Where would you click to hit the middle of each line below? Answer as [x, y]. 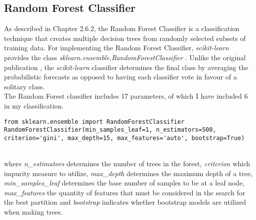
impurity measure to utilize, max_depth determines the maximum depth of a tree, [128, 173]
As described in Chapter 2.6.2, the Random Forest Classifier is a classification [122, 28]
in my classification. [34, 105]
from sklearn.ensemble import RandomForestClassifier [94, 122]
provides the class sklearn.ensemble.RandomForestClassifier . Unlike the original [125, 57]
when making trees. [33, 212]
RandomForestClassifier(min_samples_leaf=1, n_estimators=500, [110, 130]
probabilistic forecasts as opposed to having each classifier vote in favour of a [121, 77]
